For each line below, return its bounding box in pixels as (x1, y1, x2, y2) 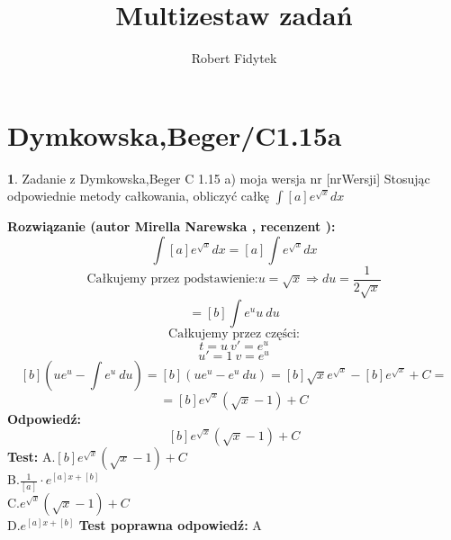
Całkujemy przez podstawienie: (86, 273, 258, 286)
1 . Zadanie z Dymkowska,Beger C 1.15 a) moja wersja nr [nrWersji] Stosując (7, 168, 430, 187)
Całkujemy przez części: (168, 327, 300, 340)
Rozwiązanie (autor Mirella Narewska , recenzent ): (7, 217, 336, 236)
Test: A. (7, 447, 56, 466)
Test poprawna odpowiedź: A (78, 515, 262, 534)
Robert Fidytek (191, 49, 277, 67)
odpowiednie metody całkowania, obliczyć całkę (7, 186, 269, 205)
